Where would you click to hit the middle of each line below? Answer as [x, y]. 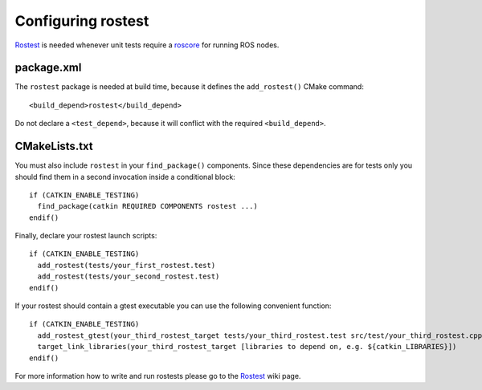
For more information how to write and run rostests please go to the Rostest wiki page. [158, 376]
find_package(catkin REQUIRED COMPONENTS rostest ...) [148, 206]
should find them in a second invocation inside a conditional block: [125, 177]
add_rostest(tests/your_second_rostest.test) [129, 276]
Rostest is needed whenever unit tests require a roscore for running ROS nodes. [147, 45]
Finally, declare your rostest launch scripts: [86, 236]
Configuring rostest [82, 21]
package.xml [48, 68]
